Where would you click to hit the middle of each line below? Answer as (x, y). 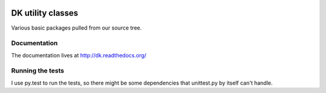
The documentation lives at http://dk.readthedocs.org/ (79, 55)
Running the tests (38, 71)
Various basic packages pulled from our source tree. (76, 28)
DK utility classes (45, 13)
